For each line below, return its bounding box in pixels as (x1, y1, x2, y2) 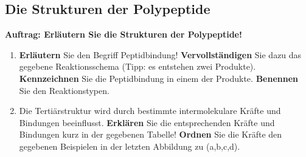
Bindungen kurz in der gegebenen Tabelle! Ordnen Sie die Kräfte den (19, 128, 282, 141)
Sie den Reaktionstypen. (19, 84, 110, 96)
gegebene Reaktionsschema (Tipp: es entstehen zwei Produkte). (19, 60, 256, 73)
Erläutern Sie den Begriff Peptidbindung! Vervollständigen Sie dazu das (19, 48, 302, 61)
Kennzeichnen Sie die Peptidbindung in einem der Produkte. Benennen (19, 72, 299, 84)
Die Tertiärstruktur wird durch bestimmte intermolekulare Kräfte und (19, 104, 281, 117)
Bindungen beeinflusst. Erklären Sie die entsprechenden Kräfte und (19, 116, 275, 129)
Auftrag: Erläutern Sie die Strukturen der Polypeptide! (5, 28, 242, 41)
